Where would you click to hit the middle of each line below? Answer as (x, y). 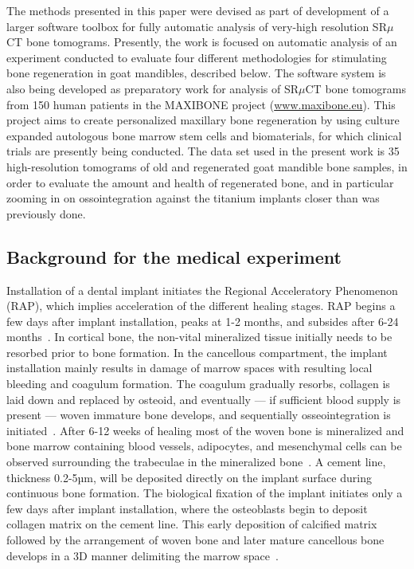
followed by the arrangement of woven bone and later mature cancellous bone (195, 540)
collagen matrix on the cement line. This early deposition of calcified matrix (192, 524)
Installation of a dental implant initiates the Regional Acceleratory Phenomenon (202, 290)
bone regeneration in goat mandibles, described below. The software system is (196, 73)
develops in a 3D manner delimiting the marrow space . (143, 555)
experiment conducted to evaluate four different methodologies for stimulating (197, 57)
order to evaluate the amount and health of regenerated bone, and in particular (200, 182)
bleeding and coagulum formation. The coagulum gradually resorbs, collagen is (198, 384)
